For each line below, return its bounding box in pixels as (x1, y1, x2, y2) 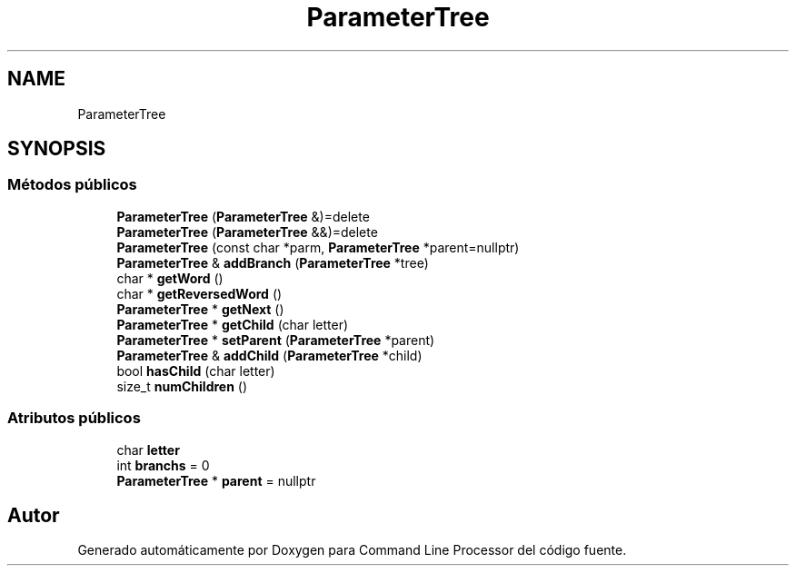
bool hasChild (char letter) (116, 362, 275, 379)
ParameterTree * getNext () (116, 301, 284, 317)
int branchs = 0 (116, 457, 210, 473)
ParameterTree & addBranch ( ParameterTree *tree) (116, 254, 429, 271)
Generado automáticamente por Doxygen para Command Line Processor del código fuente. (77, 542, 627, 558)
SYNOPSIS (7, 137, 106, 161)
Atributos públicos (7, 409, 141, 428)
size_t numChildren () (116, 378, 248, 394)
